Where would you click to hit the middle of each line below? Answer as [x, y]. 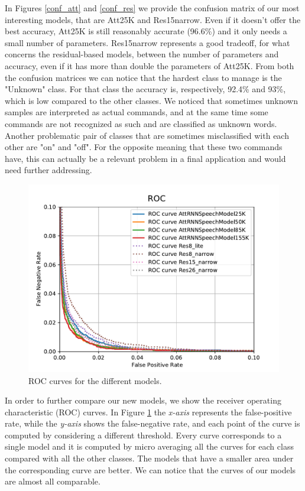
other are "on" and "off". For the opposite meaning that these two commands [144, 147]
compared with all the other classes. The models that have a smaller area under [149, 458]
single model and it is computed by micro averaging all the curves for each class [149, 446]
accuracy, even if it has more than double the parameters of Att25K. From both [150, 65]
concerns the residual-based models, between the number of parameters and [142, 54]
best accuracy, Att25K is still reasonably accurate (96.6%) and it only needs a [146, 31]
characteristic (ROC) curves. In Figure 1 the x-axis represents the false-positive [148, 412]
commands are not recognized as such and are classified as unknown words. [141, 123]
